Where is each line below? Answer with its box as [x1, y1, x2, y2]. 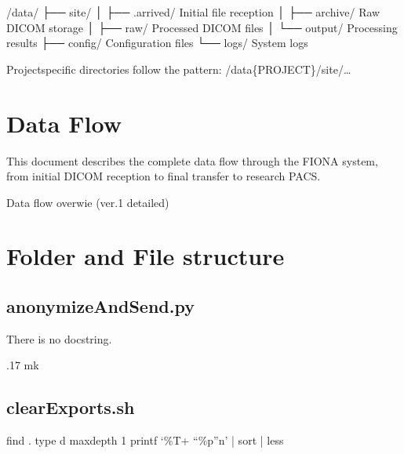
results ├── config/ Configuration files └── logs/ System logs [6, 35, 308, 51]
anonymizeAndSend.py [6, 294, 195, 318]
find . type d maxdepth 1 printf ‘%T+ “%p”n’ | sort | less [6, 432, 284, 449]
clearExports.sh [6, 395, 135, 419]
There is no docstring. [6, 330, 112, 347]
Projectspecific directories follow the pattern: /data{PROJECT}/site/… [6, 60, 351, 77]
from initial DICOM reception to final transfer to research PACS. [6, 168, 321, 184]
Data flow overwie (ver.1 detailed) [6, 194, 169, 210]
